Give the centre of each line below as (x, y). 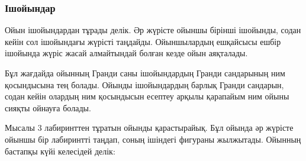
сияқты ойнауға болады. (48, 107)
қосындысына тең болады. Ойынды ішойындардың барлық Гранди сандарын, (144, 84)
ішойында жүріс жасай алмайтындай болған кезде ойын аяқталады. (126, 53)
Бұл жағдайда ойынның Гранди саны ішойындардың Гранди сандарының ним (145, 73)
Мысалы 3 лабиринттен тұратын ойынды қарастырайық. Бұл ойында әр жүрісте (149, 128)
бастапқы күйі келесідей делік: (60, 151)
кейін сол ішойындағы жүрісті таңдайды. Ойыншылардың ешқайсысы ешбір (143, 41)
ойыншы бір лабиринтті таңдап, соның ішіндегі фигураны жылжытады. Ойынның (153, 139)
